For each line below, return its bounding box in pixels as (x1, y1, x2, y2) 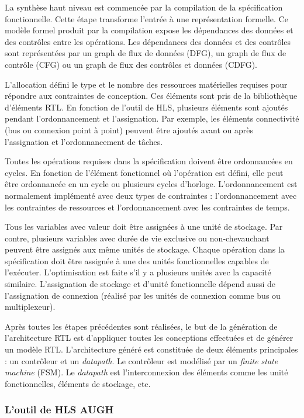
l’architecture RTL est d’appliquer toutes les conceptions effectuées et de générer (5, 331, 293, 344)
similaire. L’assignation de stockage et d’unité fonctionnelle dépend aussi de (5, 278, 276, 290)
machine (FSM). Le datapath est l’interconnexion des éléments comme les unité (5, 366, 288, 378)
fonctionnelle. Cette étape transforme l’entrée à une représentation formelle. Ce (5, 12, 288, 25)
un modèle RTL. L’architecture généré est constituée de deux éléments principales (5, 343, 298, 355)
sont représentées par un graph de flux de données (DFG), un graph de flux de (5, 47, 286, 59)
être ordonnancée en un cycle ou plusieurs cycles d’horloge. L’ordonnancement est (5, 178, 298, 190)
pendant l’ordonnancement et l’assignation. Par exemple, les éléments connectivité (5, 112, 299, 125)
